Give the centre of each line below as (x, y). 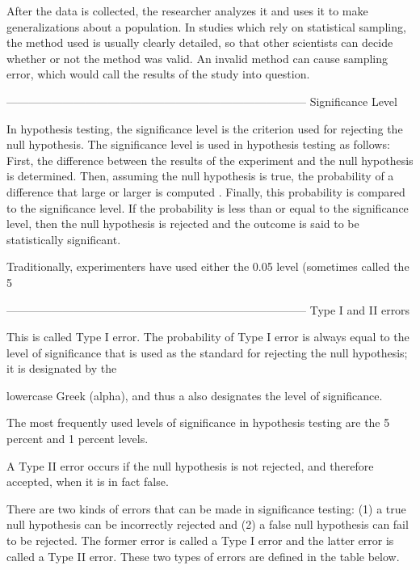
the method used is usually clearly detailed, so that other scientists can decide (200, 42)
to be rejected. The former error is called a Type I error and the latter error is (200, 540)
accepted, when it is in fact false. (88, 481)
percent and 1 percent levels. (78, 439)
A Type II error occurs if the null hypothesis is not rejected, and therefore (190, 465)
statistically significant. (64, 239)
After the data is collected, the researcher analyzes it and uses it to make (187, 11)
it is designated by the (62, 368)
